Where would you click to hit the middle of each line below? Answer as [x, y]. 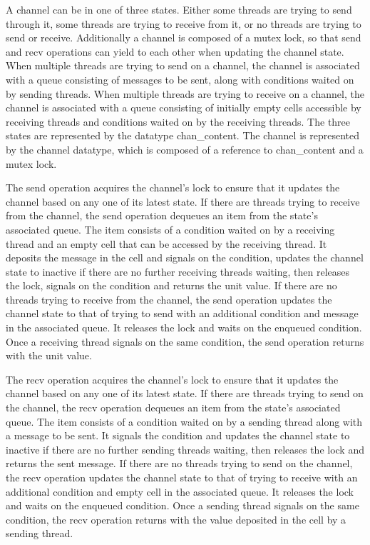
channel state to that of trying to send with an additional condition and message [182, 313]
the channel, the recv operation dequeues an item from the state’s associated [173, 407]
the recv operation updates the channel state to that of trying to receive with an [182, 477]
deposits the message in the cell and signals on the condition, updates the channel [185, 257]
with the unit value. [49, 355]
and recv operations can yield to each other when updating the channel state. [175, 51]
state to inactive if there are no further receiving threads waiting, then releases [178, 271]
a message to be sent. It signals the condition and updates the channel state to [178, 435]
